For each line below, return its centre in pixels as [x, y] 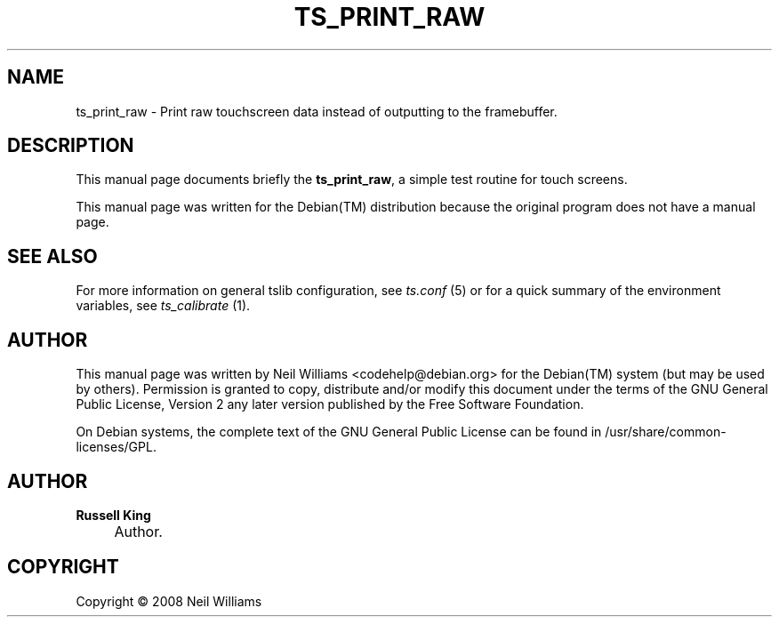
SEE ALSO [52, 256]
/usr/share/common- [666, 432]
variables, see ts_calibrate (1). [163, 306]
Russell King [113, 515]
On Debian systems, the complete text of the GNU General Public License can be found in [339, 432]
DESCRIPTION [71, 146]
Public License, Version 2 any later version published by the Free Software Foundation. [330, 404]
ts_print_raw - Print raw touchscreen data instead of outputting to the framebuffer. [317, 111]
